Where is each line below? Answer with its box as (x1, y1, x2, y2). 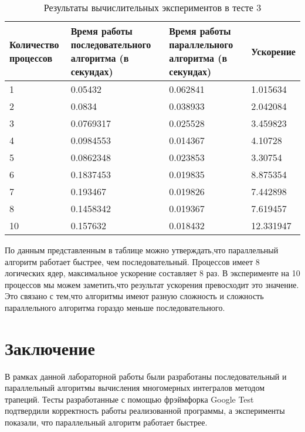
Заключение (5, 336, 95, 360)
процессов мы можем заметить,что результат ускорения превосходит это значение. (5, 278, 299, 290)
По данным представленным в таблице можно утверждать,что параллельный (5, 244, 279, 256)
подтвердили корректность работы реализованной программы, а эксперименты (5, 404, 285, 417)
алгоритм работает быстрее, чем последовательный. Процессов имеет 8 (5, 255, 260, 267)
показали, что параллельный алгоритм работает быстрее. (5, 416, 208, 428)
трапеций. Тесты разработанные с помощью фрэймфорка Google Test (5, 393, 254, 405)
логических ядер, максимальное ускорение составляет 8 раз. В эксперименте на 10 (5, 267, 300, 279)
